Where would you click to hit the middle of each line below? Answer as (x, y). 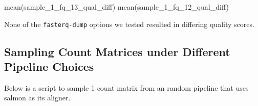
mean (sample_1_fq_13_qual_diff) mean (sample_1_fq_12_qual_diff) (116, 7)
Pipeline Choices (49, 67)
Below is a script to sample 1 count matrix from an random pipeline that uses (126, 87)
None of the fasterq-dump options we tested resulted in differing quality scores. (129, 24)
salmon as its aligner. (37, 98)
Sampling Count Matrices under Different (117, 51)
